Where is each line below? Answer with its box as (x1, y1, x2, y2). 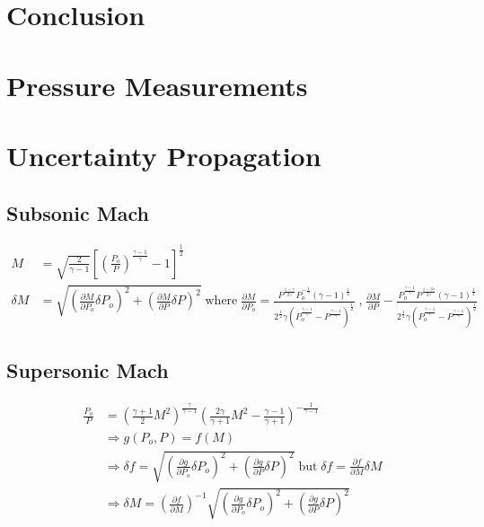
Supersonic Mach (6, 356, 169, 384)
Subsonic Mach (6, 198, 149, 226)
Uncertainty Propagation (6, 136, 321, 173)
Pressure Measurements (6, 66, 308, 103)
